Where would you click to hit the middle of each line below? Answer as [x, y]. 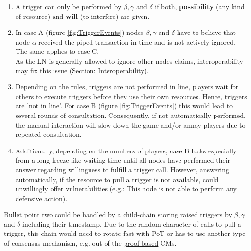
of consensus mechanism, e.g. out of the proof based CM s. [90, 243]
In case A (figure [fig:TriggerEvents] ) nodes [79, 32]
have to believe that [206, 32]
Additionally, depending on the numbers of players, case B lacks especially [126, 150]
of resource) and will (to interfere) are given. [82, 16]
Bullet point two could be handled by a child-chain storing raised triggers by [118, 214]
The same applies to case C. [57, 51]
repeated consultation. [48, 134]
